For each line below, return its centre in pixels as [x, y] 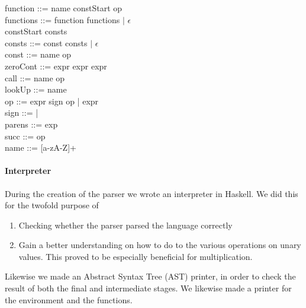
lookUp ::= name [36, 89]
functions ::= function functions [62, 19]
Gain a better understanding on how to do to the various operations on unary [160, 245]
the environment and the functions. [69, 299]
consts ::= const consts [46, 42]
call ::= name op [35, 77]
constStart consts [36, 31]
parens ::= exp [31, 124]
